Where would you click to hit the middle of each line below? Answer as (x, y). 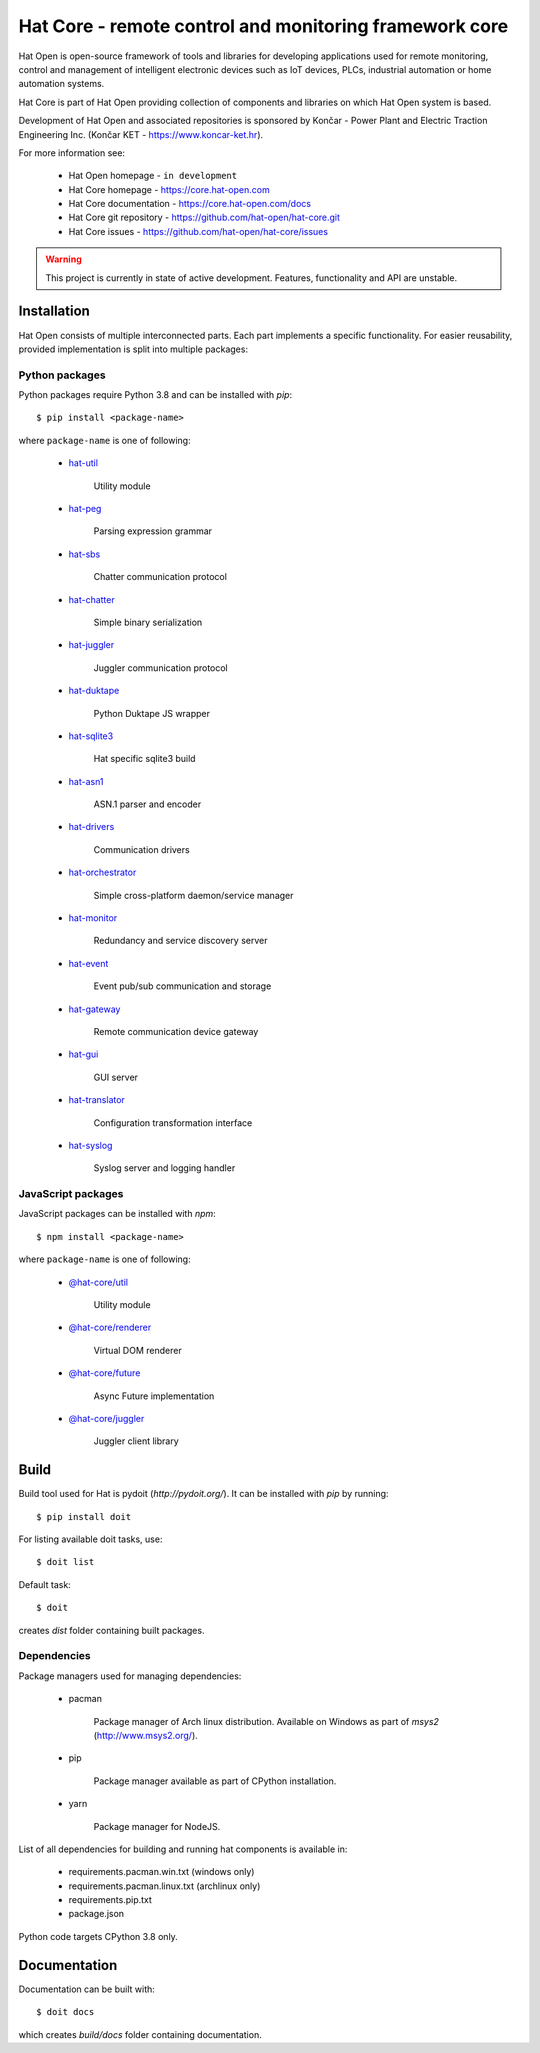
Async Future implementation (154, 1396)
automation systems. (61, 84)
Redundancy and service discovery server (180, 941)
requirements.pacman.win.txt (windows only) (161, 1872)
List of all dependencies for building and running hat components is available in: (183, 1849)
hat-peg (85, 509)
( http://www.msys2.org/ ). (146, 1735)
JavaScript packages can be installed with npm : (117, 1214)
